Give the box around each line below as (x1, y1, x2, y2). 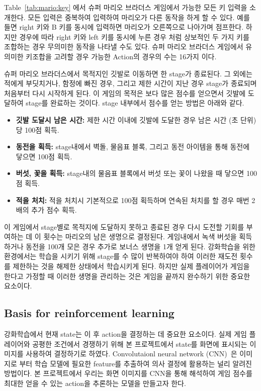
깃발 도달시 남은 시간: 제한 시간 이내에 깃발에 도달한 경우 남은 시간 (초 (16, 114, 238, 125)
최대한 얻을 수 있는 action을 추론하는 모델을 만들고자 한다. (4, 378, 186, 388)
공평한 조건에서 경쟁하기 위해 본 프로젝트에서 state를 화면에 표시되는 (32, 338, 247, 349)
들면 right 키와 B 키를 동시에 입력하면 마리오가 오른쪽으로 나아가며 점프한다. (4, 22, 244, 32)
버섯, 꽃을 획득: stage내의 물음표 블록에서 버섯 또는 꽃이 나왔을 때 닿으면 (16, 168, 244, 178)
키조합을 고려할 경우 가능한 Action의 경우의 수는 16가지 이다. (26, 51, 217, 61)
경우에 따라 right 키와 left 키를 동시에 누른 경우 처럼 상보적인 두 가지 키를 (19, 31, 249, 42)
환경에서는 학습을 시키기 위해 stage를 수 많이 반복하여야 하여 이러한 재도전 (4, 251, 238, 261)
